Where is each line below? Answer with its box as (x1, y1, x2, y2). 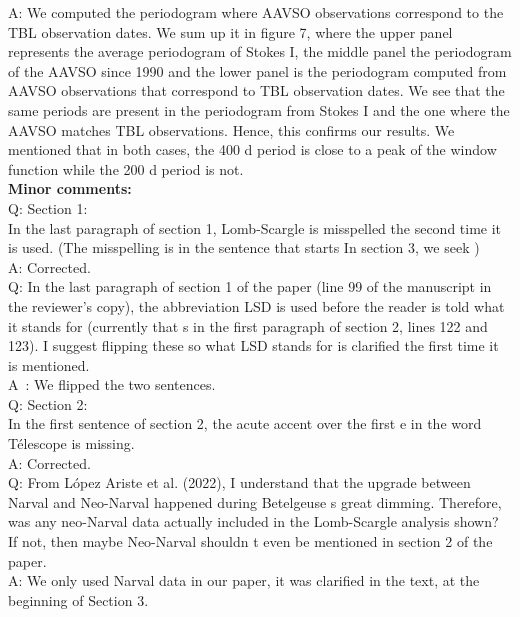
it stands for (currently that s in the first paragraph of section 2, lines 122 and (8, 315, 488, 336)
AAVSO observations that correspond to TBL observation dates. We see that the (8, 80, 505, 101)
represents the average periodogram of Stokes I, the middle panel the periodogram (8, 41, 512, 62)
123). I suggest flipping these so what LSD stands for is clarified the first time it (8, 335, 499, 356)
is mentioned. (8, 354, 90, 375)
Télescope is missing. (8, 433, 135, 454)
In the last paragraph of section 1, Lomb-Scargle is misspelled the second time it (8, 217, 502, 238)
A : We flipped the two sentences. (8, 374, 216, 395)
